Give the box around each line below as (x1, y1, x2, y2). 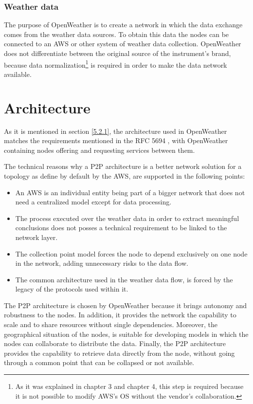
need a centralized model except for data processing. (15, 197, 172, 207)
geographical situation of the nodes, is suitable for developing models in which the (4, 329, 249, 339)
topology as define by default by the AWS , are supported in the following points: (4, 170, 245, 181)
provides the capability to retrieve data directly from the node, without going (4, 348, 235, 358)
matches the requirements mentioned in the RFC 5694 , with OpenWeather (4, 135, 228, 146)
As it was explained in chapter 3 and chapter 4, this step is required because (15, 381, 244, 391)
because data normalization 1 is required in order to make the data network (4, 58, 227, 70)
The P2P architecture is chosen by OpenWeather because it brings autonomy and (4, 300, 247, 310)
